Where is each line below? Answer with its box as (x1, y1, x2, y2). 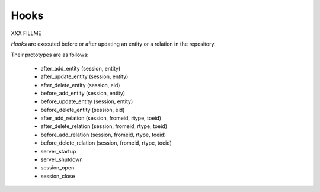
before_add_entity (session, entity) (40, 89, 126, 97)
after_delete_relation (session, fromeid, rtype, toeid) (40, 123, 168, 130)
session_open (40, 164, 75, 171)
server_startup (40, 148, 76, 155)
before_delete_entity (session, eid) (40, 106, 125, 113)
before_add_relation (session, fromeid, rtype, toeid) (40, 131, 166, 138)
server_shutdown (40, 156, 83, 163)
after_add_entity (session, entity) (40, 65, 121, 72)
